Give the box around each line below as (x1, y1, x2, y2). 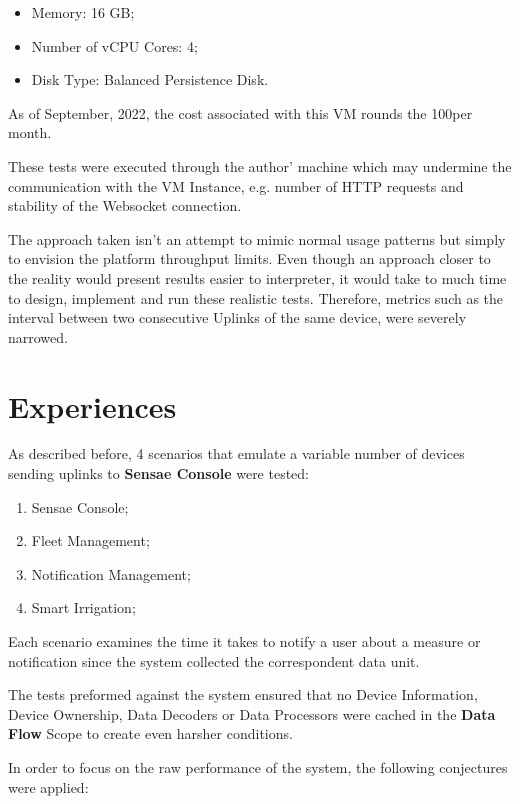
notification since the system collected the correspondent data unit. (8, 650, 420, 671)
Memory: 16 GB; (31, 2, 135, 22)
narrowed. (8, 326, 68, 347)
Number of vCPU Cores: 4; (31, 35, 198, 56)
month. (8, 122, 52, 143)
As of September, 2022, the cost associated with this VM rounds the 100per (8, 102, 473, 123)
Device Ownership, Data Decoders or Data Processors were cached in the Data (8, 703, 496, 724)
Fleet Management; (31, 530, 150, 551)
